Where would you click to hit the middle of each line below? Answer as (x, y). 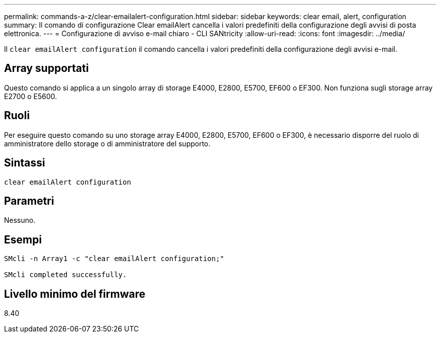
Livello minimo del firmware (75, 294)
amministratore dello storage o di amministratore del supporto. (107, 143)
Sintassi (25, 163)
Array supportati (46, 68)
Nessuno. (20, 220)
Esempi (23, 239)
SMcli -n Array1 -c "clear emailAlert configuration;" (114, 259)
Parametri (29, 201)
